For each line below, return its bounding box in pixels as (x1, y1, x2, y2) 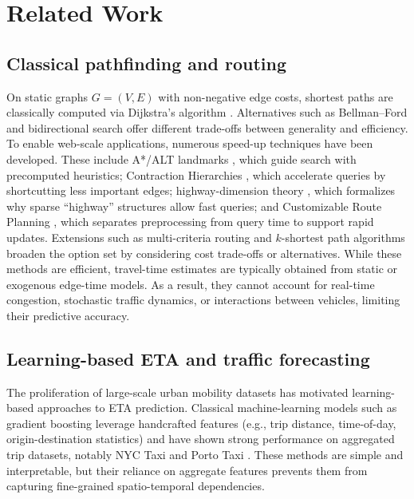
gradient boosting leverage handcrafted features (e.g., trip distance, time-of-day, (6, 414, 396, 431)
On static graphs (6, 88, 89, 105)
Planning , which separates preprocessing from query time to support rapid (6, 213, 374, 230)
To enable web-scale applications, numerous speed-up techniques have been (6, 135, 373, 152)
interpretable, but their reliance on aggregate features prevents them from (6, 461, 368, 478)
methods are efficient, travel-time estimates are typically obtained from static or (6, 260, 398, 277)
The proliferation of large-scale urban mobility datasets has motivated (6, 383, 349, 400)
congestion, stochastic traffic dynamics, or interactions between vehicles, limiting (6, 291, 400, 308)
